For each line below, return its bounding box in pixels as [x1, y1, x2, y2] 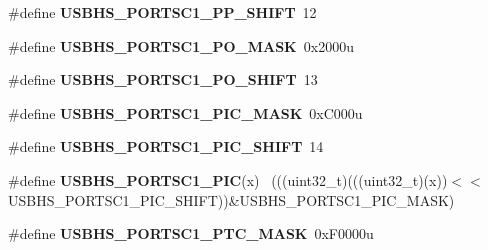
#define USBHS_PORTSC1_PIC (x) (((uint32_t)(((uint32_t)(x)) [8, 169, 448, 190]
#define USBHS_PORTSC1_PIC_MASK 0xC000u [8, 102, 363, 123]
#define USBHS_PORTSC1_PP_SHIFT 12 [8, 2, 317, 22]
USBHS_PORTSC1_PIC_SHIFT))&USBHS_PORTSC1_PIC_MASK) [8, 189, 455, 210]
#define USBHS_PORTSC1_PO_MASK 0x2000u [8, 35, 354, 56]
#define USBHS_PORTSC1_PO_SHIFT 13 [8, 69, 318, 90]
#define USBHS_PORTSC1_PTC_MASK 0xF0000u [8, 223, 374, 244]
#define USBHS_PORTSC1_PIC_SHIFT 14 [8, 136, 324, 157]
